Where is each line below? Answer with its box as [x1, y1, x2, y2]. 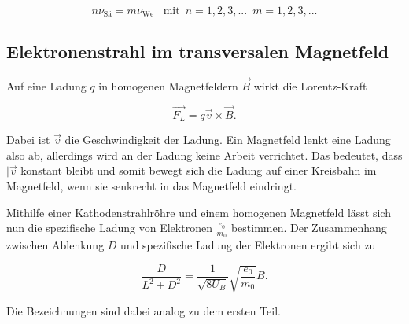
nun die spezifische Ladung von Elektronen [6, 219, 212, 236]
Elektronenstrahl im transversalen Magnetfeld [6, 39, 389, 63]
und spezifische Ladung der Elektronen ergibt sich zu [120, 237, 376, 253]
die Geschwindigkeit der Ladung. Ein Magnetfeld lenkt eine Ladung [64, 131, 391, 148]
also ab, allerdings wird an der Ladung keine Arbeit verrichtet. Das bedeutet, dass [6, 146, 403, 163]
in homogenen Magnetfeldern [98, 77, 238, 94]
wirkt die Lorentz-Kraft [253, 77, 367, 94]
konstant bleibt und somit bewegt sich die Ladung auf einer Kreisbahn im [20, 162, 377, 179]
